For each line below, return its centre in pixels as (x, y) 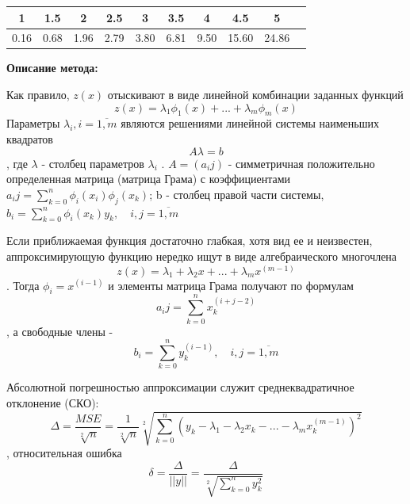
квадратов (30, 139)
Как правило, (38, 95)
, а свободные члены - (60, 331)
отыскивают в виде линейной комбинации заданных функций (255, 95)
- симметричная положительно (301, 163)
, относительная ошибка (64, 452)
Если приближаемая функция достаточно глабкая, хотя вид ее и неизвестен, (190, 241)
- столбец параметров (93, 163)
